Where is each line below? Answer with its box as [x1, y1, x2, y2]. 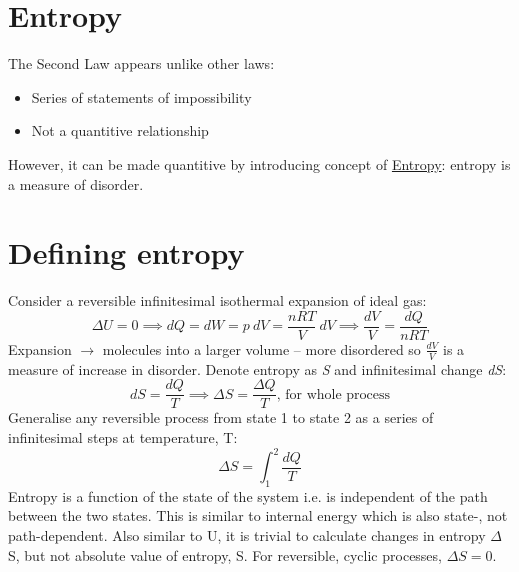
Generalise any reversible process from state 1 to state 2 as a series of [8, 407, 434, 428]
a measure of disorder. [8, 173, 144, 194]
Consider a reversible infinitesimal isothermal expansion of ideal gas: [8, 290, 427, 311]
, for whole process [276, 387, 391, 402]
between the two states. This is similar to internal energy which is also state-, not [8, 505, 508, 526]
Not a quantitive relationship [31, 120, 209, 141]
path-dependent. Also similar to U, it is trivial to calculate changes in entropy [8, 525, 486, 546]
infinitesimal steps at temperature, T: [8, 426, 238, 447]
